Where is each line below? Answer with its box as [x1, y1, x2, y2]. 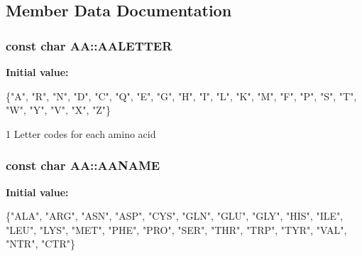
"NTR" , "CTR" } [6, 236, 75, 251]
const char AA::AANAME [6, 156, 160, 174]
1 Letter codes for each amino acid [6, 126, 156, 141]
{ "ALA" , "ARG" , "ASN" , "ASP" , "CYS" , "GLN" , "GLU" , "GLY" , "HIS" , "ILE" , [6, 208, 344, 223]
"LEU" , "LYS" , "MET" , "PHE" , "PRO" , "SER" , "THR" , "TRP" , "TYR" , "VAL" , [6, 222, 347, 237]
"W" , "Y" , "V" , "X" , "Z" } [6, 102, 111, 117]
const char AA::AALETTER [6, 36, 172, 54]
